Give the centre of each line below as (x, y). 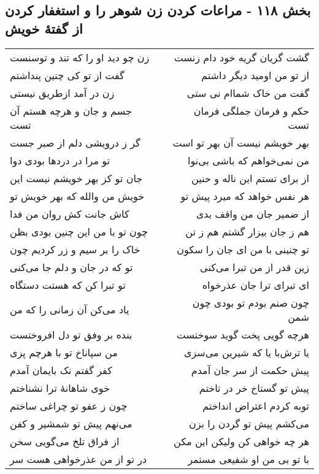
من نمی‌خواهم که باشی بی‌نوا (248, 160)
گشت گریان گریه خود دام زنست (241, 57)
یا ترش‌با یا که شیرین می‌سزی (247, 352)
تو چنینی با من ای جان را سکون (243, 249)
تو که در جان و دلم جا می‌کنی (71, 267)
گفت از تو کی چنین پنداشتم (67, 75)
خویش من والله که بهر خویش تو (77, 196)
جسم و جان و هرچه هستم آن (71, 110)
